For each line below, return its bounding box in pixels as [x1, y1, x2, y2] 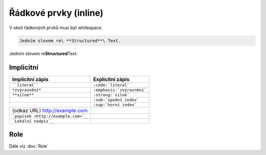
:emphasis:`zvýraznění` [93, 87, 147, 93]
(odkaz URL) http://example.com [12, 107, 88, 114]
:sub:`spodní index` [93, 97, 139, 103]
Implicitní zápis [12, 76, 49, 83]
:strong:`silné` [93, 92, 130, 98]
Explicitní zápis [93, 76, 130, 83]
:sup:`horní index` [93, 102, 137, 108]
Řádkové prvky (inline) [9, 7, 103, 18]
